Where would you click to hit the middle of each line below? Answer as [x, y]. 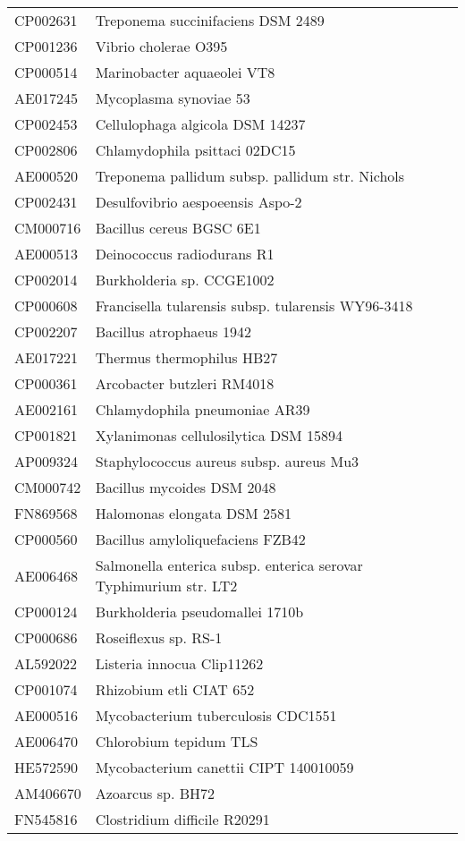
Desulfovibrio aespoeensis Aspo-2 [199, 202]
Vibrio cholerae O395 [161, 46]
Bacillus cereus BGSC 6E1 [178, 228]
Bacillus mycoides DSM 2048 [186, 487]
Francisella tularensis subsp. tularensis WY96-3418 [254, 306]
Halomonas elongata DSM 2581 [194, 513]
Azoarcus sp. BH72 [155, 793]
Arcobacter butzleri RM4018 [185, 383]
